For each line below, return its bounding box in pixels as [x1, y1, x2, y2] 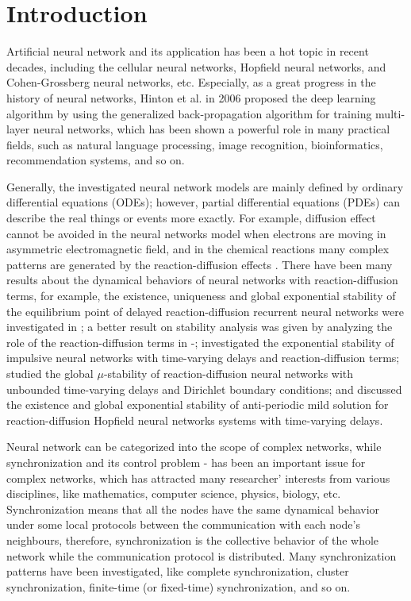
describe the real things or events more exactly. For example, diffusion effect [6, 210, 376, 226]
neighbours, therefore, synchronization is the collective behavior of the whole [6, 531, 379, 548]
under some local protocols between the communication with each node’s [6, 516, 360, 533]
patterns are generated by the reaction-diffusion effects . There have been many [6, 256, 393, 272]
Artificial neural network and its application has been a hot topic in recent [6, 43, 369, 60]
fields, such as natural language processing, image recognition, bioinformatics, [6, 136, 383, 152]
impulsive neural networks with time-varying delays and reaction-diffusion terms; [6, 349, 400, 366]
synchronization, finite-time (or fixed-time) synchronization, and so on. [6, 578, 351, 595]
